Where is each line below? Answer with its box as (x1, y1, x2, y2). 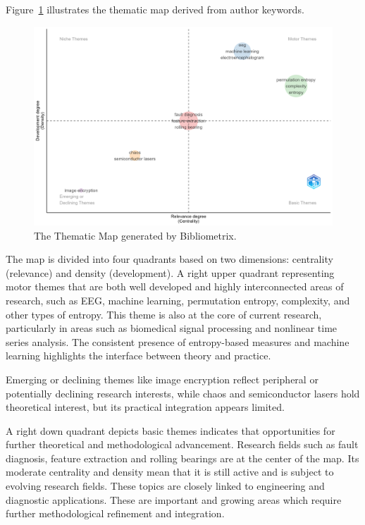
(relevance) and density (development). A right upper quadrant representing (6, 265, 335, 280)
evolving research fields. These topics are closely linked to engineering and (6, 478, 325, 493)
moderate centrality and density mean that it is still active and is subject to (6, 464, 334, 479)
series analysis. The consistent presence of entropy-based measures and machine (6, 334, 349, 349)
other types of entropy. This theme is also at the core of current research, (6, 307, 322, 321)
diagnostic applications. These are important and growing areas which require (6, 492, 342, 507)
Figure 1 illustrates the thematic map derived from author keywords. (6, 2, 304, 16)
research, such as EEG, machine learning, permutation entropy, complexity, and (6, 292, 350, 307)
